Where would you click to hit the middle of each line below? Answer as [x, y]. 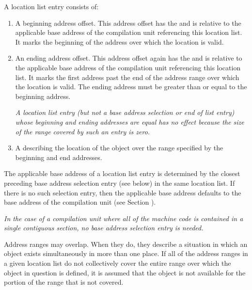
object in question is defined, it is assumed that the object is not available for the [125, 272]
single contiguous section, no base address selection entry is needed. [104, 228]
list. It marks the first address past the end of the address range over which [127, 77]
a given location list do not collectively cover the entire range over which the [118, 263]
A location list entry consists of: [51, 6]
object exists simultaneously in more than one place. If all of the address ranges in [126, 253]
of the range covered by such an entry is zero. [83, 131]
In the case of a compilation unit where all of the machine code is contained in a [124, 218]
